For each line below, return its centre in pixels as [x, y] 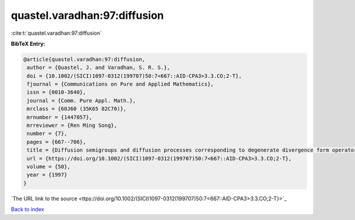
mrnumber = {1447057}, [60, 117]
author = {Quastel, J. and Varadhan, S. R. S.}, [99, 68]
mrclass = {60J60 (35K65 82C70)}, [77, 109]
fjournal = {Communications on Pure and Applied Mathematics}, [120, 84]
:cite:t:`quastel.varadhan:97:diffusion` [57, 33]
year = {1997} [47, 175]
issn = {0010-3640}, [57, 92]
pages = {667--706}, [57, 142]
